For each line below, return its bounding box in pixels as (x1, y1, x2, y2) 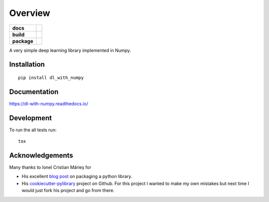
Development (9, 114, 52, 122)
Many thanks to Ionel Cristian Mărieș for (9, 165, 92, 171)
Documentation (9, 87, 59, 96)
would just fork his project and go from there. (21, 188, 115, 194)
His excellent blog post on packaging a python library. (21, 174, 133, 180)
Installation (9, 60, 45, 69)
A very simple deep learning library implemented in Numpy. (9, 47, 132, 53)
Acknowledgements (9, 151, 73, 160)
